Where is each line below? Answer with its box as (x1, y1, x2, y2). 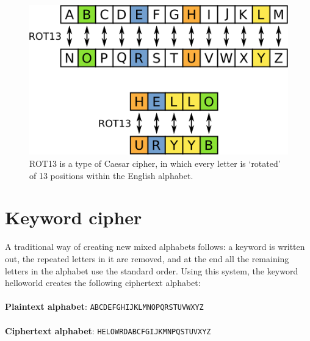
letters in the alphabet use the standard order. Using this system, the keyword (5, 264, 298, 277)
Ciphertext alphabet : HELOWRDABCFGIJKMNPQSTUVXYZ (5, 324, 211, 337)
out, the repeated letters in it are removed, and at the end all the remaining (5, 252, 289, 265)
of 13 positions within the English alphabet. (29, 169, 193, 182)
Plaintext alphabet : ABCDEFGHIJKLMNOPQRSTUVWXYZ (5, 300, 204, 313)
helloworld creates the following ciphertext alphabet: (5, 276, 201, 289)
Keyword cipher (5, 205, 142, 230)
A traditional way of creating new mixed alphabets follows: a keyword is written (5, 240, 305, 253)
